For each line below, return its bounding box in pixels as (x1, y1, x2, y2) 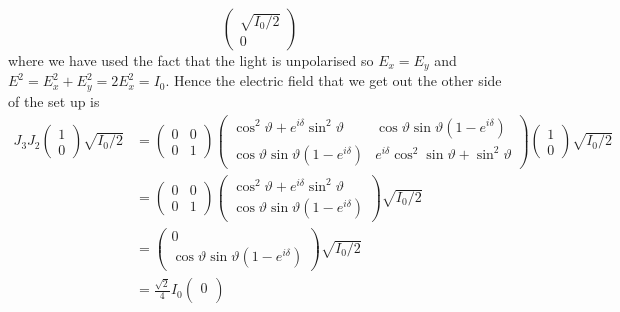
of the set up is (8, 90, 100, 111)
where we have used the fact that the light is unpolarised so (8, 50, 374, 70)
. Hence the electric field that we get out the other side (165, 70, 502, 91)
